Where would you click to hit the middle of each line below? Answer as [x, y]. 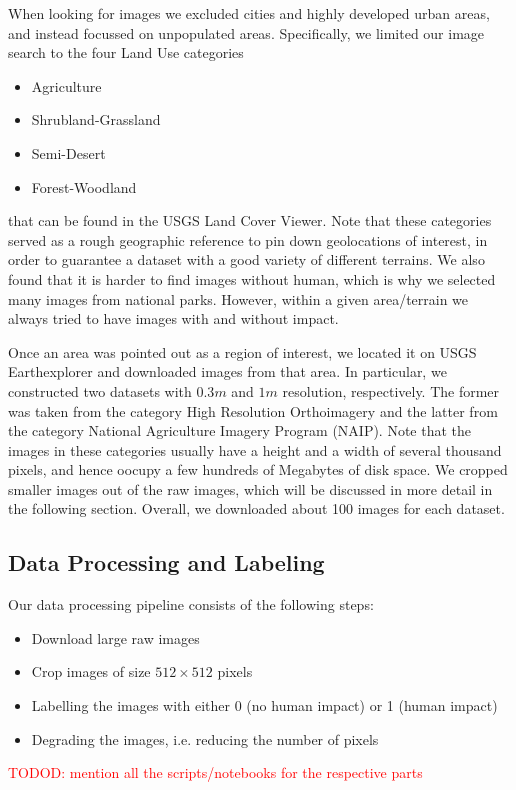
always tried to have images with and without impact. [173, 318]
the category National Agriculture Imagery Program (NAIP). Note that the [240, 430]
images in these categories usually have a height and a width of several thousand [255, 449]
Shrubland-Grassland [96, 119]
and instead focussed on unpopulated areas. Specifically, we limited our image [246, 32]
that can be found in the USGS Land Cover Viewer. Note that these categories [250, 220]
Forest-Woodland [84, 186]
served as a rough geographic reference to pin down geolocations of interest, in [248, 239]
